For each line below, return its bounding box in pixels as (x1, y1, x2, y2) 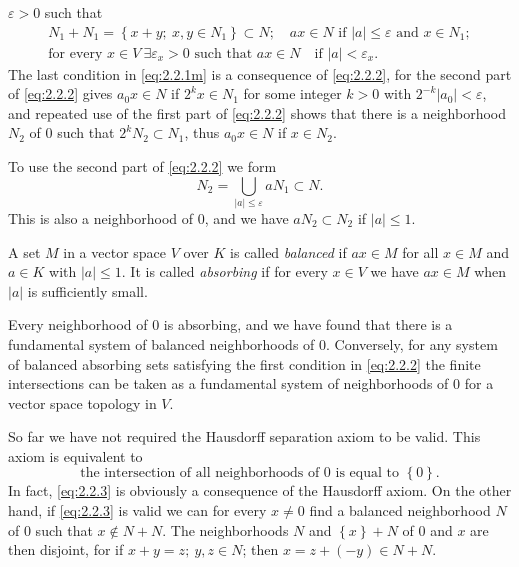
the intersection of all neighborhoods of (80, 466, 320, 481)
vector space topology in (8, 392, 157, 413)
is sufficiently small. (27, 280, 148, 301)
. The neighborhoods (162, 519, 289, 540)
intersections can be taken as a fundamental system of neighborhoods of (8, 373, 449, 394)
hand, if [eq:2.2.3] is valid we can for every (8, 500, 267, 521)
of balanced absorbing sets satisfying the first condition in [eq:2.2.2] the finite (8, 353, 481, 374)
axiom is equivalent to (8, 445, 143, 466)
